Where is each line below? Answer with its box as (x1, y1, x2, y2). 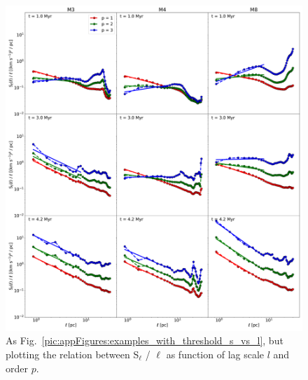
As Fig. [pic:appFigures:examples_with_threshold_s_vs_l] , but (6, 333, 283, 348)
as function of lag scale (166, 347, 265, 362)
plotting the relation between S (6, 347, 139, 362)
